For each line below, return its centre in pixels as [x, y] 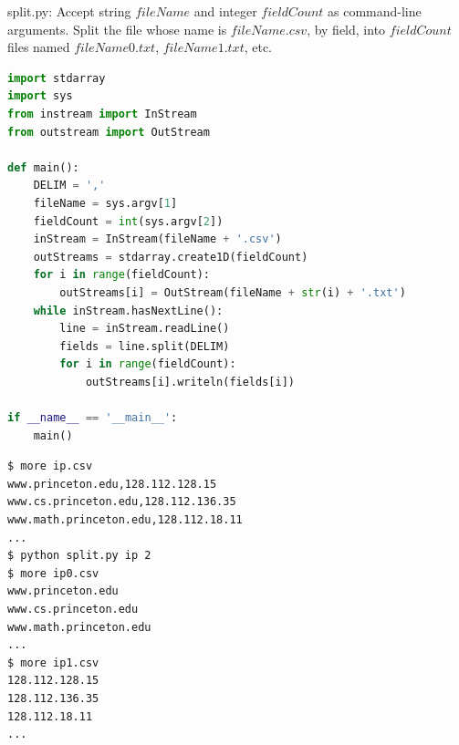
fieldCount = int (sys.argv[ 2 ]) [128, 221]
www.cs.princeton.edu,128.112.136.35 [122, 502]
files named [39, 47]
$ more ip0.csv [53, 573]
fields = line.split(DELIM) [145, 346]
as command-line [375, 11]
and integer [225, 11]
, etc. [258, 47]
